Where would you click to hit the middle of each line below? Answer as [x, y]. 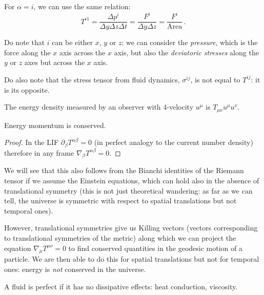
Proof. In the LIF [32, 142]
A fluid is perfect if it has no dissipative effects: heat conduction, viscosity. [121, 286]
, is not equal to [215, 79]
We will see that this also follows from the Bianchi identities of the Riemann [124, 170]
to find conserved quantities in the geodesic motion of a [155, 248]
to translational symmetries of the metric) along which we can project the [120, 237]
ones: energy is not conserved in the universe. [75, 269]
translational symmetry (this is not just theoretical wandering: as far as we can [128, 190]
